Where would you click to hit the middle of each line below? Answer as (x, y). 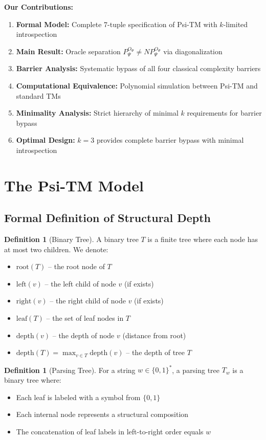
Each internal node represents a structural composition (102, 414)
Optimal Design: (46, 140)
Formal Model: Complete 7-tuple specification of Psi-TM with (117, 24)
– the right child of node (88, 301)
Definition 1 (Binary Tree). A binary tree (71, 239)
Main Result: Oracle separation (68, 51)
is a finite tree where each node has (203, 239)
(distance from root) (154, 335)
